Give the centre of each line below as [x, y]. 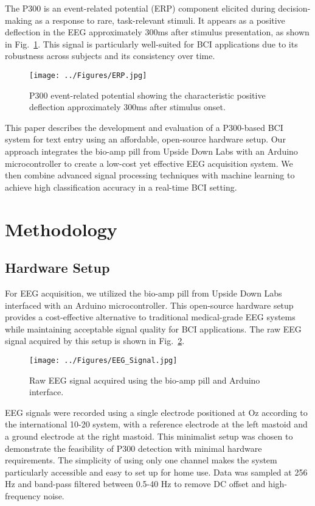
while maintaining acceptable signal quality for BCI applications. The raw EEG [153, 329]
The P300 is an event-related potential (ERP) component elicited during [140, 8]
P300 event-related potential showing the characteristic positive [147, 95]
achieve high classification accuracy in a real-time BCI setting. [121, 187]
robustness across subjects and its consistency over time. [110, 56]
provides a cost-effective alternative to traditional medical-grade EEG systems [150, 317]
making [19, 20]
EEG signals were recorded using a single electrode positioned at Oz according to [156, 412]
